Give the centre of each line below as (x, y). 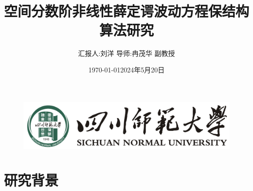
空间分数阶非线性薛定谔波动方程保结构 (127, 11)
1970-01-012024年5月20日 (126, 69)
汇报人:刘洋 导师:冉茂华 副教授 (126, 53)
